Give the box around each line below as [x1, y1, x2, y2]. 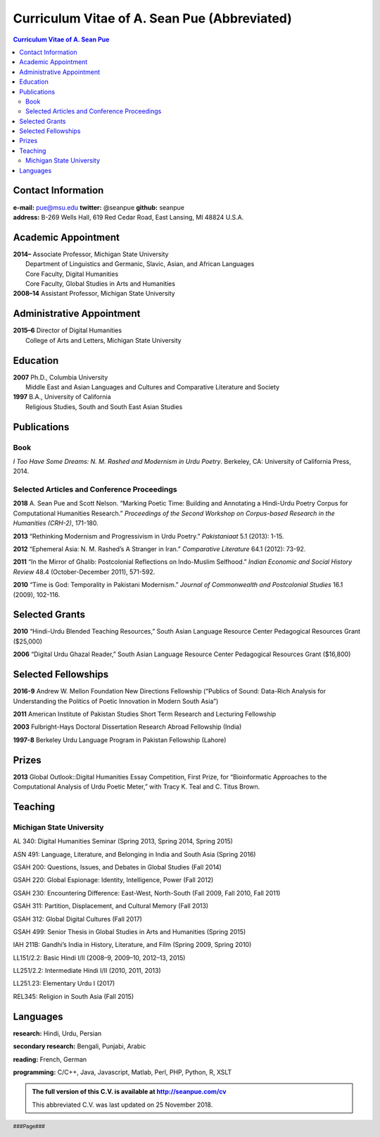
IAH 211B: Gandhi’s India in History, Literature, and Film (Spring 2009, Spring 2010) [13, 941, 252, 949]
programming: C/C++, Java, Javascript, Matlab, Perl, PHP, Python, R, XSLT [13, 1067, 232, 1076]
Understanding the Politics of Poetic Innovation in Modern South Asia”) [13, 697, 219, 705]
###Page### [13, 1123, 46, 1130]
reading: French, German [13, 1055, 87, 1063]
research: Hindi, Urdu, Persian [13, 1029, 102, 1038]
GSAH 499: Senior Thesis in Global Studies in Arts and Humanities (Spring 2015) [13, 927, 246, 936]
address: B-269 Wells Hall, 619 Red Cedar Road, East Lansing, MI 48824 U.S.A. [13, 213, 244, 221]
